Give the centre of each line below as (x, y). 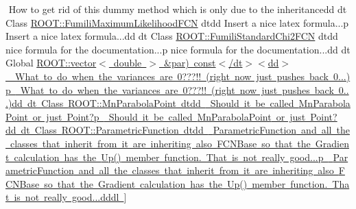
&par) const (190, 63)
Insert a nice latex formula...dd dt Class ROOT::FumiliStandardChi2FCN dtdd (172, 36)
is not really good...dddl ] (70, 197)
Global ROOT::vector (51, 63)
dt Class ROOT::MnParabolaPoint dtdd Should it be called (161, 103)
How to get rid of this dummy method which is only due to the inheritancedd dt (178, 9)
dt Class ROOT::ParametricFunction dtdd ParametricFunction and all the (185, 130)
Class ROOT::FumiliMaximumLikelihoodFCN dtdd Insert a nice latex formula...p (177, 22)
